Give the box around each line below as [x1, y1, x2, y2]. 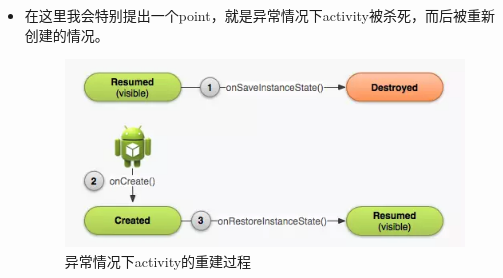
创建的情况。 [24, 24, 109, 45]
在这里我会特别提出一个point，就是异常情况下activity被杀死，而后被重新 [24, 5, 495, 25]
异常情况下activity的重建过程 [64, 250, 252, 271]
